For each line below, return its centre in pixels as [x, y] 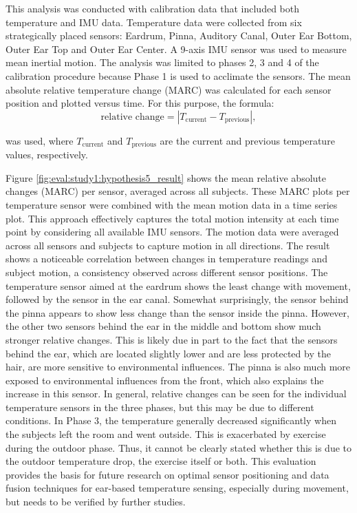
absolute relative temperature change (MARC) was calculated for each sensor [169, 89]
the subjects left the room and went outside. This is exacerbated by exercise [166, 434]
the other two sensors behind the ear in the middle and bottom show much [163, 326]
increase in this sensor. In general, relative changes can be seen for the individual [176, 394]
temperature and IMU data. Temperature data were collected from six [154, 22]
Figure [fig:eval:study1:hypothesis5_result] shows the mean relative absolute [166, 177]
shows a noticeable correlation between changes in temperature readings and [166, 259]
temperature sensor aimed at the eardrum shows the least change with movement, [178, 285]
